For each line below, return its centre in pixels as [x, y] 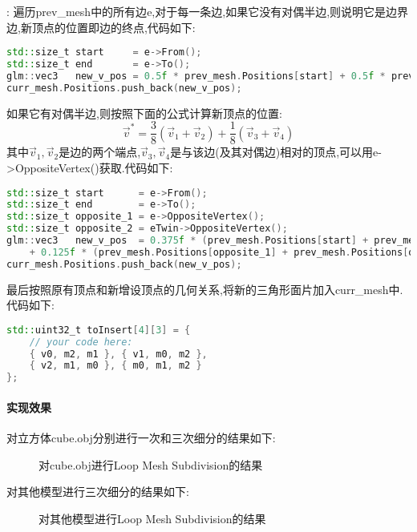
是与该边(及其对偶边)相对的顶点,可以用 [272, 152]
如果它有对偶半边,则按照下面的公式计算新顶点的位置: [144, 113]
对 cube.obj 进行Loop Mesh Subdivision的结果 [151, 464]
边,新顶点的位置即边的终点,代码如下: [101, 27]
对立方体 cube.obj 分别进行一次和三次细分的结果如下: [141, 438]
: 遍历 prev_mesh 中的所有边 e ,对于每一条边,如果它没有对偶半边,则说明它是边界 [208, 11]
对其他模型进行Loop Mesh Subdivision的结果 [152, 518]
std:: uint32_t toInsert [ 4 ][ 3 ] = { [99, 330]
